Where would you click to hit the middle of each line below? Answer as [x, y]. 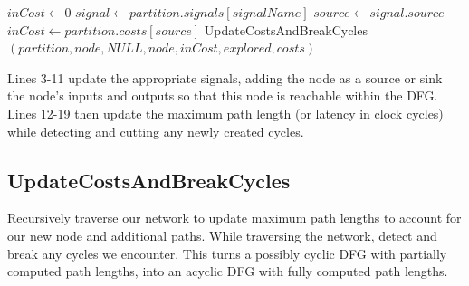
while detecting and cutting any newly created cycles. [156, 131]
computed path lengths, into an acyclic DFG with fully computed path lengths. [228, 271]
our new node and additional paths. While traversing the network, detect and [222, 235]
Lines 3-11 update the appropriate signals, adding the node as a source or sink [225, 77]
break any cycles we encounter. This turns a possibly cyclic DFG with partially [227, 253]
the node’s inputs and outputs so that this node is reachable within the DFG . [223, 95]
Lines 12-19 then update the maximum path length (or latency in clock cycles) [225, 113]
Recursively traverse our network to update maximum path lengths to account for [234, 218]
